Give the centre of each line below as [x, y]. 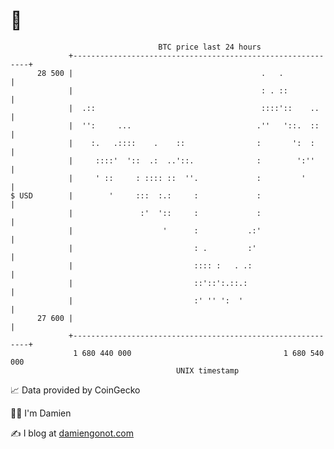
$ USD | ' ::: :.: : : [136, 195]
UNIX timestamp [207, 370]
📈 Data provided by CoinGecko [75, 390]
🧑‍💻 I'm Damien [41, 413]
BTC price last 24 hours [210, 47]
